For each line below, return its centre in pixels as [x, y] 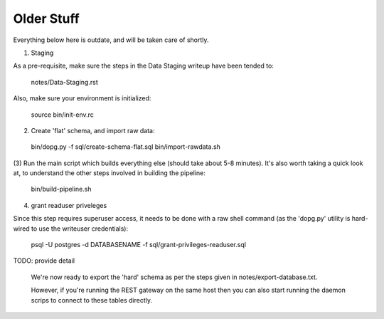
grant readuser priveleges [69, 205]
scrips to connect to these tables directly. [92, 300]
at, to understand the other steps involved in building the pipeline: [109, 173]
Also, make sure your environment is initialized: [82, 98]
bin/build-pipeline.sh [61, 189]
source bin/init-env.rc [62, 115]
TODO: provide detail [44, 261]
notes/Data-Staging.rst [65, 82]
